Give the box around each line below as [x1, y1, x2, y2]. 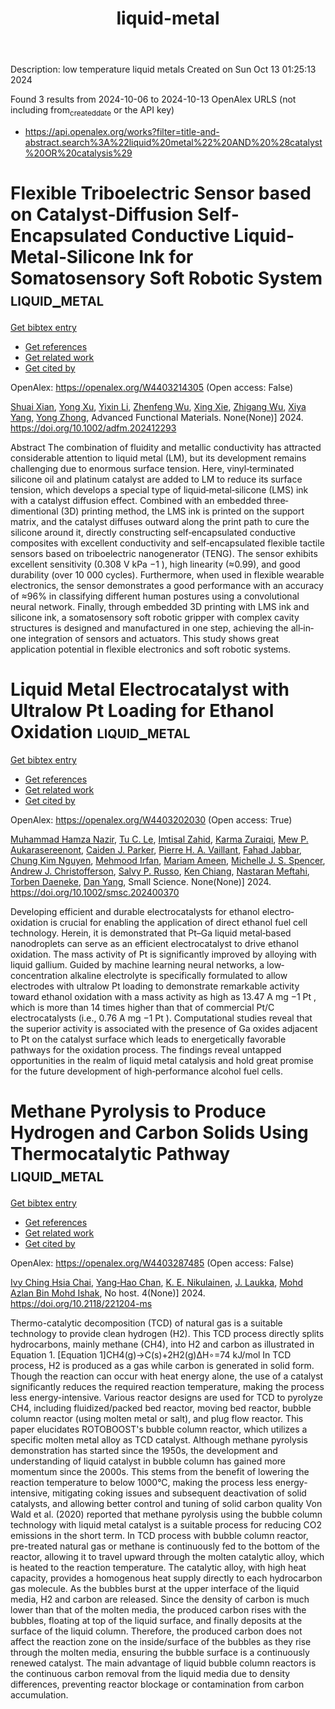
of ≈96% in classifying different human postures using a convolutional [10, 590, 300, 602]
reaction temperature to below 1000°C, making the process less [10, 1476, 273, 1488]
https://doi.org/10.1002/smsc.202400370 [10, 886, 180, 898]
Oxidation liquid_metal [10, 721, 191, 744]
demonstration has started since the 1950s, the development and [10, 1444, 278, 1456]
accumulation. [10, 1688, 69, 1701]
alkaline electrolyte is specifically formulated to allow [69, 969, 288, 981]
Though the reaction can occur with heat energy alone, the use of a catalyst [10, 1370, 324, 1382]
